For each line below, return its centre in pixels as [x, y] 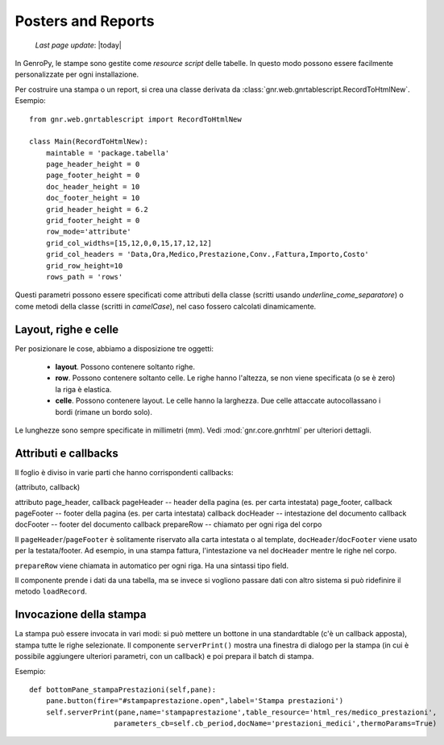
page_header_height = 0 [93, 164]
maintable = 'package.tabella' [108, 153]
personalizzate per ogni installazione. [77, 74]
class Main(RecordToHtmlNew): [89, 142]
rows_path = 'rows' [84, 277]
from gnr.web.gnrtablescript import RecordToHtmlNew [135, 119]
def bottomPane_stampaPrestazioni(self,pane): [123, 689]
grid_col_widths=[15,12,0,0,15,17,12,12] [129, 243]
